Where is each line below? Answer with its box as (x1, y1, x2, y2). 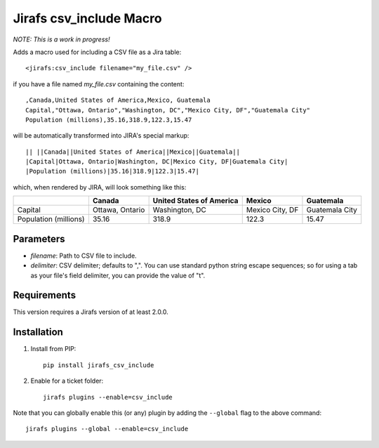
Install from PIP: (30, 345, 77, 353)
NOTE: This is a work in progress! (13, 35, 110, 44)
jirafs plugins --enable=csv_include (43, 393, 173, 401)
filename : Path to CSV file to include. (30, 251, 137, 260)
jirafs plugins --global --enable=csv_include (25, 425, 189, 433)
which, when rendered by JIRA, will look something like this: (13, 183, 187, 191)
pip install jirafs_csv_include (43, 361, 154, 369)
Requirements (13, 289, 77, 301)
